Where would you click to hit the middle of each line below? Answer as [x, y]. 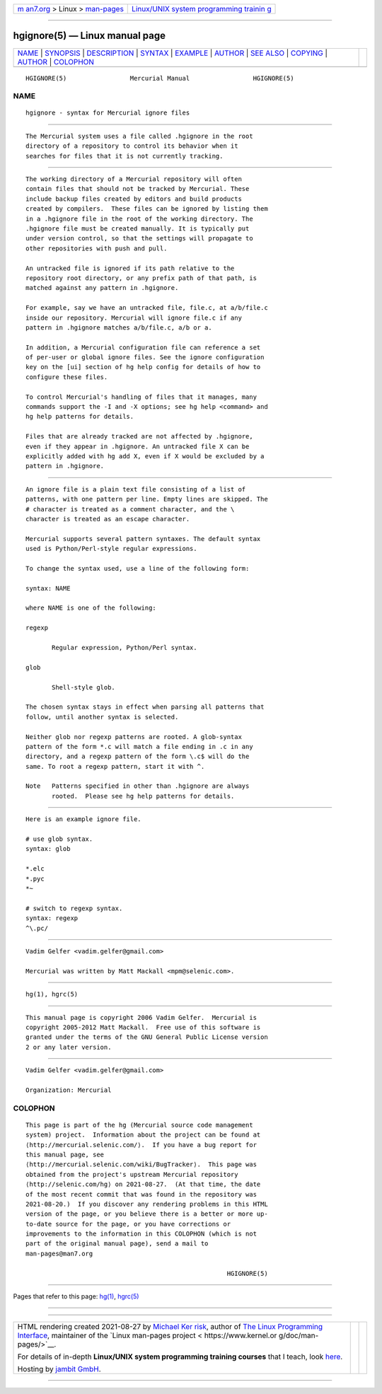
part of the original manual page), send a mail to [117, 1244]
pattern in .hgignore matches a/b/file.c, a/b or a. [119, 327]
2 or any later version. [69, 1047]
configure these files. [67, 377]
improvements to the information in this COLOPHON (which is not [141, 1234]
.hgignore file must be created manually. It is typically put [138, 228]
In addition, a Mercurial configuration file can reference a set [143, 347]
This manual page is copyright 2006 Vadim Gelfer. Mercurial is [141, 1017]
